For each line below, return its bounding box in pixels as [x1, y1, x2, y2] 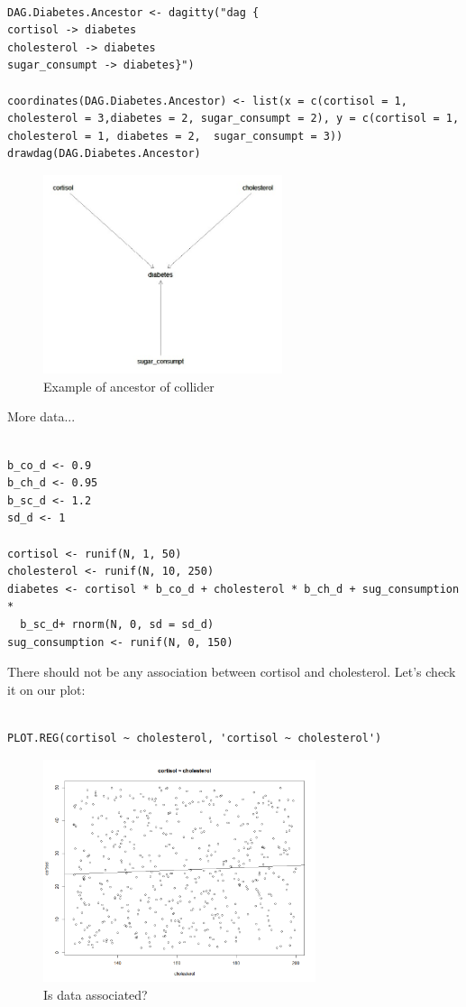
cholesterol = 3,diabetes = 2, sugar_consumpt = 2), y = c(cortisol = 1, [7, 112, 460, 125]
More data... [7, 407, 76, 426]
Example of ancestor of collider [43, 376, 215, 395]
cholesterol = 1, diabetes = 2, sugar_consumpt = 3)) [7, 129, 343, 143]
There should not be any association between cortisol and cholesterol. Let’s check [7, 662, 456, 681]
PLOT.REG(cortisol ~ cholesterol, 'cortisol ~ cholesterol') [7, 731, 382, 744]
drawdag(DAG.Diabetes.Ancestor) [7, 147, 201, 161]
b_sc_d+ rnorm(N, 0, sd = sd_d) [20, 617, 215, 631]
